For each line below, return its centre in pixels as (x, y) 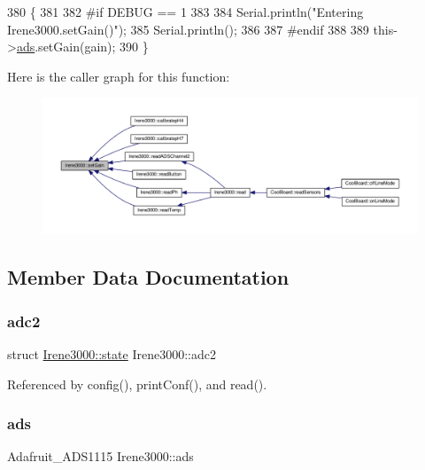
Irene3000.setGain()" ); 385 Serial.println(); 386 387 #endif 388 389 (188, 29)
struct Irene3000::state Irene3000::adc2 (112, 354)
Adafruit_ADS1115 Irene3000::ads (100, 456)
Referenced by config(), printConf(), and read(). (137, 384)
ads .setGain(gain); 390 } (82, 47)
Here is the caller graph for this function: (119, 76)
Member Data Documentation (148, 277)
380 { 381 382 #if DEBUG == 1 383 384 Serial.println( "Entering (185, 12)
